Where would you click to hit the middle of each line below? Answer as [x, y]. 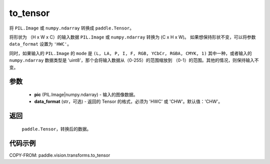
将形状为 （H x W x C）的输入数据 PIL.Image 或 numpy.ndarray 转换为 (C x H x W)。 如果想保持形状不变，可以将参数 [132, 37]
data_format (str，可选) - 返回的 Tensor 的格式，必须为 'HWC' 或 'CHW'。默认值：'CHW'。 [128, 101]
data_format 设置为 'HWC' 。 [40, 44]
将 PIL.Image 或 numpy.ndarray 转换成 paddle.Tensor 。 [72, 28]
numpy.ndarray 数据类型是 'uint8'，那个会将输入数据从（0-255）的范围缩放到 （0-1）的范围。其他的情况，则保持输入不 [134, 60]
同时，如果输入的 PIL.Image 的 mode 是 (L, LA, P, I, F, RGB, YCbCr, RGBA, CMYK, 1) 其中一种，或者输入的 [130, 53]
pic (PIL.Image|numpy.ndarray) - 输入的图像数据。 [86, 94]
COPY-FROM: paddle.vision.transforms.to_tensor [60, 155]
